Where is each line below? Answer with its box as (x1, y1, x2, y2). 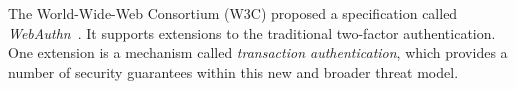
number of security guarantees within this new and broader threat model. (8, 61, 459, 82)
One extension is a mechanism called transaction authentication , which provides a (8, 42, 508, 63)
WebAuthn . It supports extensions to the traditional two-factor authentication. (8, 22, 496, 43)
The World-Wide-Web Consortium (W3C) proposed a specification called (8, 3, 458, 23)
